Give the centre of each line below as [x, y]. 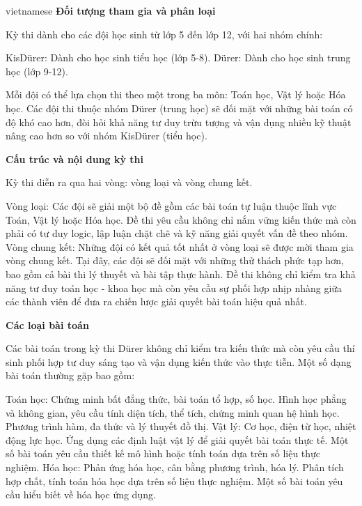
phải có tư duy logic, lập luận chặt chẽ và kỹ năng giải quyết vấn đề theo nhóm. [177, 233]
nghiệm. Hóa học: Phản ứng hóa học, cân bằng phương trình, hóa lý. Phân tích [175, 467]
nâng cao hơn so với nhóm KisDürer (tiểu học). [107, 136]
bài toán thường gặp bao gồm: [70, 375]
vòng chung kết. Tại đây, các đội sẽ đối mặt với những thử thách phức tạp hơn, [175, 260]
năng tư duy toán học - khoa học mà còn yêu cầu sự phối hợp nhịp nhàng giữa [174, 287]
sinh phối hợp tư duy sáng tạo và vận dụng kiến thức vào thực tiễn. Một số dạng [179, 361]
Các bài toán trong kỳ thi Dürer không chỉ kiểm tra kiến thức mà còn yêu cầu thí [180, 348]
